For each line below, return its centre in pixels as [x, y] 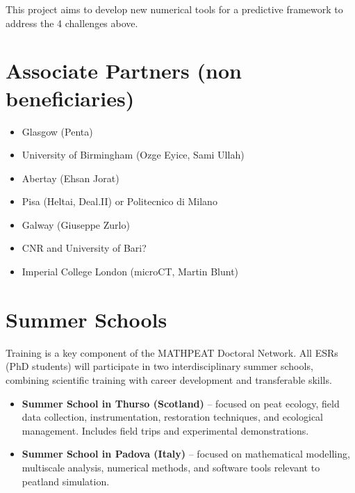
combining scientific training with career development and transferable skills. [169, 379]
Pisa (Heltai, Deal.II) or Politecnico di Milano [119, 201]
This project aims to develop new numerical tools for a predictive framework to [174, 9]
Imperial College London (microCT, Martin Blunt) [130, 272]
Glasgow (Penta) [57, 131]
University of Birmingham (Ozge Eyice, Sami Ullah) [133, 155]
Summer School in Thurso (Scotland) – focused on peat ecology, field [181, 403]
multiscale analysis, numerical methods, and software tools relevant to [171, 467]
